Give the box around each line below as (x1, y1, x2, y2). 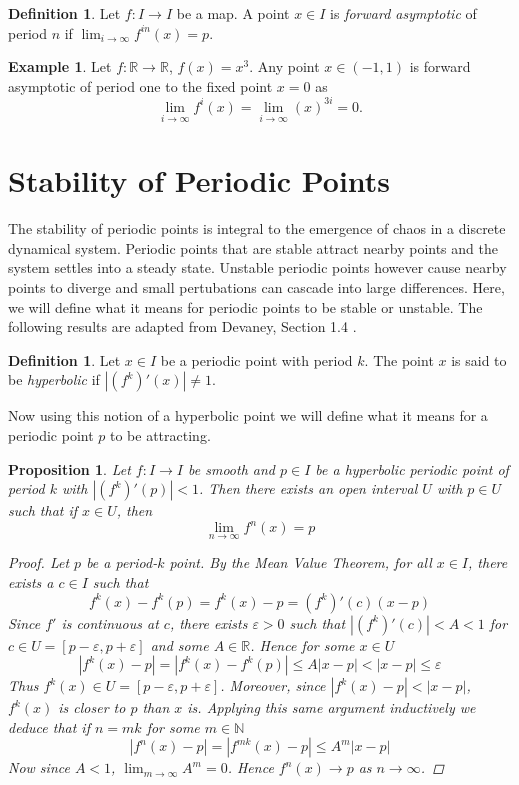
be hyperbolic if (8, 369, 100, 390)
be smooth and (188, 458, 275, 479)
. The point (364, 349, 434, 370)
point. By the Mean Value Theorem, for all (169, 552, 432, 573)
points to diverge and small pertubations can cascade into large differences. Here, (8, 277, 505, 297)
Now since (8, 757, 70, 778)
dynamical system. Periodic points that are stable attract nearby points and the (8, 237, 498, 258)
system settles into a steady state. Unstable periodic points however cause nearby (8, 257, 507, 278)
